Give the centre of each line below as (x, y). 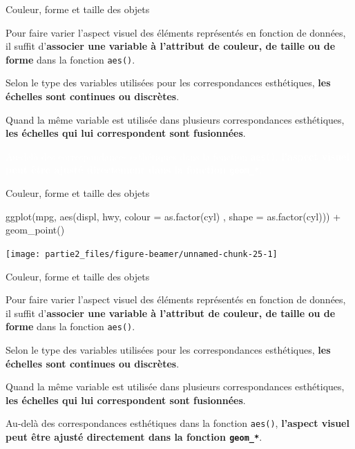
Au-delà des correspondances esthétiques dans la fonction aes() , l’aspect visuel (177, 423)
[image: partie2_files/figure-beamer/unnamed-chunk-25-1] (142, 254)
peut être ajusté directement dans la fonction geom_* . (134, 437)
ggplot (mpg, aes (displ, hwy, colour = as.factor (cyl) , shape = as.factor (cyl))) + (173, 216)
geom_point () (35, 230)
